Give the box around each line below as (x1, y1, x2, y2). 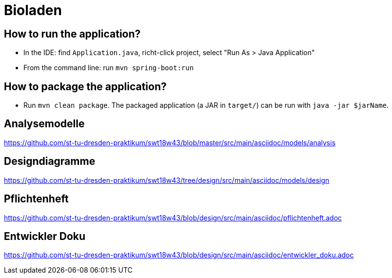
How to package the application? (4, 80, 167, 93)
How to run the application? (4, 27, 141, 40)
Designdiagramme (4, 155, 96, 168)
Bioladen (4, 2, 62, 19)
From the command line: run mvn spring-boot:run (23, 63, 194, 72)
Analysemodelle (4, 118, 85, 130)
